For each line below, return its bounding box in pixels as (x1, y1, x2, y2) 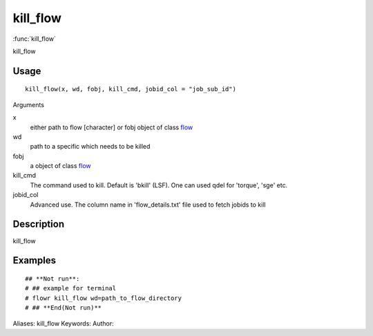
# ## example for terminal (25, 284, 117, 292)
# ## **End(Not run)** (25, 304, 102, 312)
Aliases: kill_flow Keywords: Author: (12, 319, 114, 328)
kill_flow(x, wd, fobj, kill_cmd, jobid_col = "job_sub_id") (25, 85, 236, 93)
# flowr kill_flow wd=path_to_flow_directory (25, 294, 182, 302)
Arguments (12, 100, 45, 109)
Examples (12, 254, 57, 266)
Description (12, 218, 65, 230)
